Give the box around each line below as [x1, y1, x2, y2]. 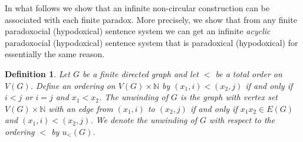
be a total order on [215, 67, 282, 80]
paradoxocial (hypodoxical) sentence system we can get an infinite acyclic [5, 25, 271, 37]
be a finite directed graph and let [82, 67, 199, 80]
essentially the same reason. [5, 48, 105, 60]
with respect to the [209, 114, 275, 126]
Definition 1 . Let [5, 67, 70, 80]
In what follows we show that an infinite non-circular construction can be [5, 2, 270, 14]
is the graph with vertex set [180, 91, 278, 103]
